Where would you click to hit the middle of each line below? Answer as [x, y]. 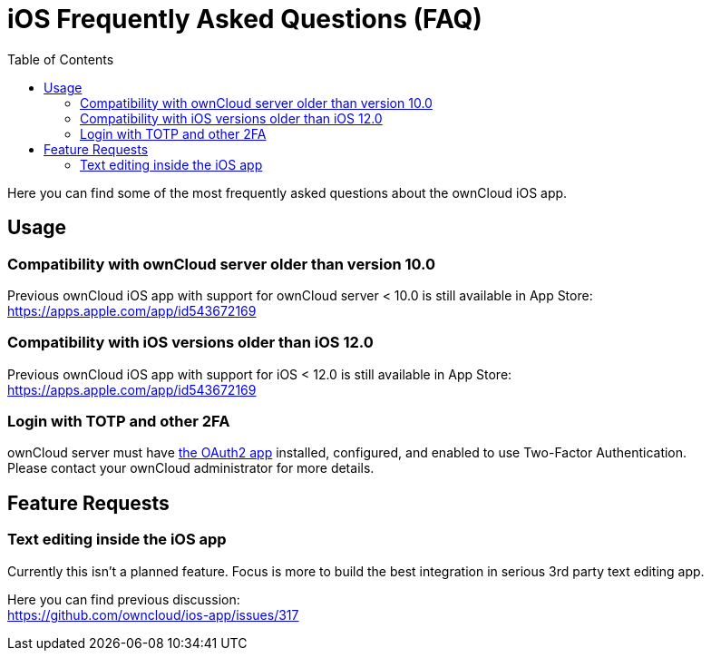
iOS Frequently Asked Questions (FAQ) [245, 19]
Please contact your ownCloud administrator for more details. [191, 468]
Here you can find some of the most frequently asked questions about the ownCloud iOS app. [287, 192]
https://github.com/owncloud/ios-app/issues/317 [153, 614]
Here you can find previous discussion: [124, 599]
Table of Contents [61, 59]
